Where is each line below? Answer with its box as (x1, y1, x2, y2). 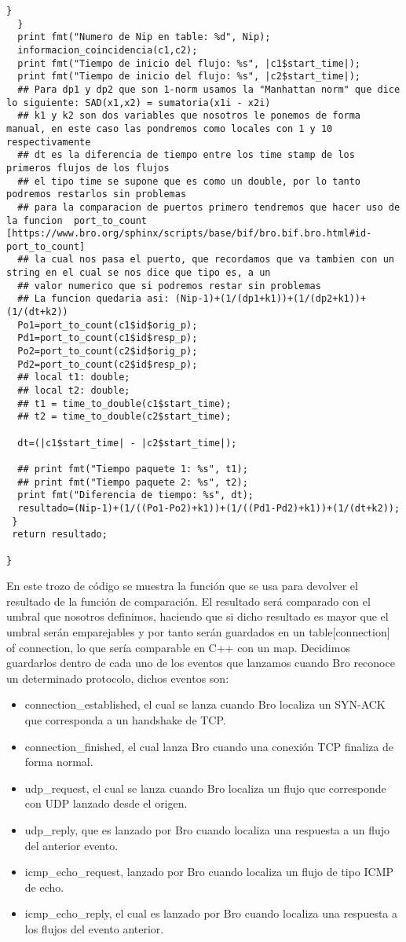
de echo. (24, 878, 64, 895)
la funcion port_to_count (6, 214, 147, 226)
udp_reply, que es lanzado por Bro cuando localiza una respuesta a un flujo (24, 821, 390, 838)
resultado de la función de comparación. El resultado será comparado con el (6, 592, 371, 609)
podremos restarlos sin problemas (6, 189, 187, 200)
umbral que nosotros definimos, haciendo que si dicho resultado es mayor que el (6, 608, 389, 625)
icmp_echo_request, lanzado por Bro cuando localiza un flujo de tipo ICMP (24, 863, 394, 880)
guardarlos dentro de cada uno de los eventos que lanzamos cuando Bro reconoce (6, 654, 395, 671)
